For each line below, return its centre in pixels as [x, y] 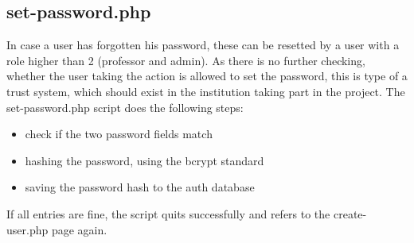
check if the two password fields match [119, 134]
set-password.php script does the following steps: [125, 107]
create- [350, 213]
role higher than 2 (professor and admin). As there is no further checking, [186, 60]
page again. [79, 229]
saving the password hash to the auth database [140, 187]
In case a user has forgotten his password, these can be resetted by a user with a [203, 45]
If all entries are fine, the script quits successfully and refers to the [168, 213]
